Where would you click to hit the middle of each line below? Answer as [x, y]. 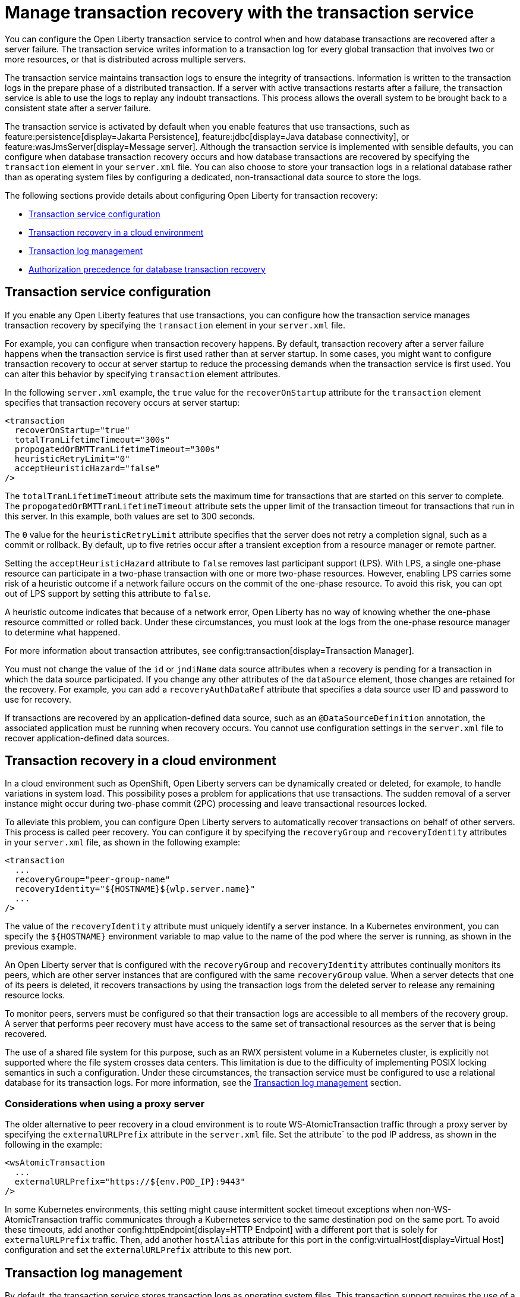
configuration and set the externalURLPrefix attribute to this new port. [148, 1250]
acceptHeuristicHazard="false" [87, 468]
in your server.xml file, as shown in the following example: [123, 842]
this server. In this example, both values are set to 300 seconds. [130, 516]
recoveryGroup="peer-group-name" [92, 880]
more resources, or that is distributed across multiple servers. [125, 59]
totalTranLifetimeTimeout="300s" [92, 439]
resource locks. [35, 995]
